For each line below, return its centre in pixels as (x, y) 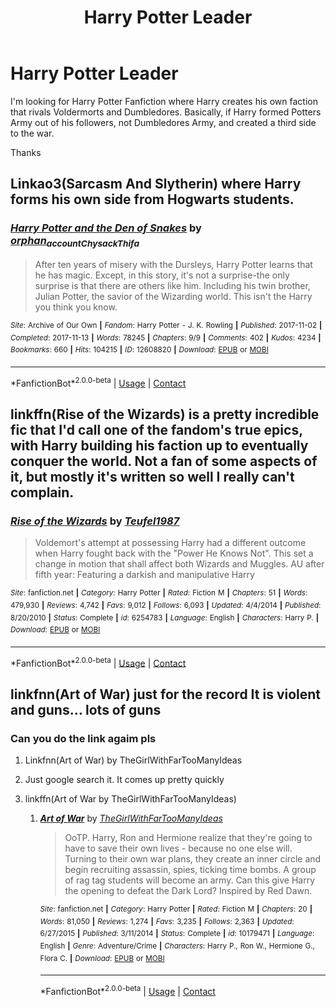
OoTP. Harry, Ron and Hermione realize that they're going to (188, 838)
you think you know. (76, 307)
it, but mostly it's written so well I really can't (152, 476)
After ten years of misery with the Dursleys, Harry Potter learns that (173, 264)
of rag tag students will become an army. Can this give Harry (190, 880)
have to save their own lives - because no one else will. (178, 848)
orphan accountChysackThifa (75, 242)
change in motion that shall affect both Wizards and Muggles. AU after (179, 564)
